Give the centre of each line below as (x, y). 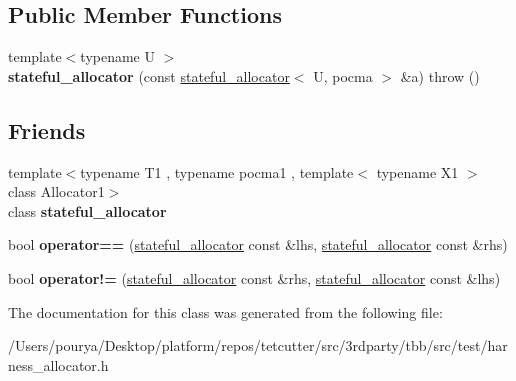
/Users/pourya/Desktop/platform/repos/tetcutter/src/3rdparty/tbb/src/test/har (258, 345)
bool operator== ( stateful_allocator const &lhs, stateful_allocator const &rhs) (258, 244)
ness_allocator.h (58, 364)
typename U (117, 56)
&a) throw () (440, 75)
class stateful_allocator (87, 210)
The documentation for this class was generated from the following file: (225, 311)
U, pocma (343, 75)
